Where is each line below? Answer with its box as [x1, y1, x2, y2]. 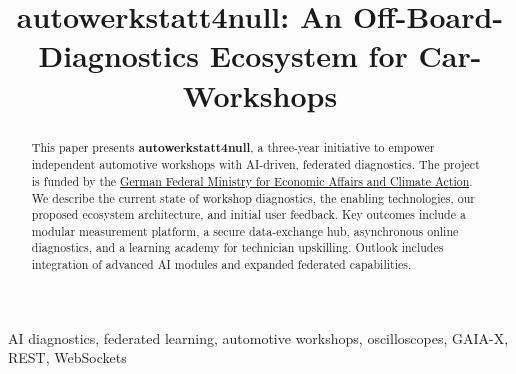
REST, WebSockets [8, 347, 127, 368]
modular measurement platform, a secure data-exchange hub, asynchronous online [31, 222, 459, 239]
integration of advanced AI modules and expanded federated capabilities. [31, 256, 412, 273]
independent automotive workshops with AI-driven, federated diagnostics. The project [31, 156, 480, 173]
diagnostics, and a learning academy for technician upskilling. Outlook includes [31, 239, 444, 256]
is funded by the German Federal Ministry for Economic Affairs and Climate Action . [31, 172, 473, 189]
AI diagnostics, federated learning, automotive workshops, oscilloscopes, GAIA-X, [8, 327, 509, 348]
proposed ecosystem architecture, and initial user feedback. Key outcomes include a [31, 206, 466, 223]
